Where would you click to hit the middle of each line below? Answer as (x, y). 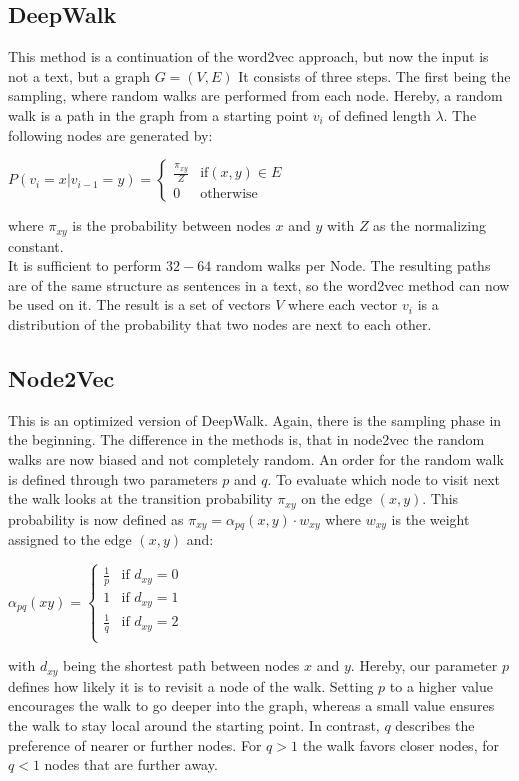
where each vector (343, 304)
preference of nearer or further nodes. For (135, 744)
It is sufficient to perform (85, 265)
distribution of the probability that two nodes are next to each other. (220, 324)
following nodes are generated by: (110, 134)
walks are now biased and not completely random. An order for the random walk (256, 458)
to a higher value (441, 685)
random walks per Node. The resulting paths (353, 265)
